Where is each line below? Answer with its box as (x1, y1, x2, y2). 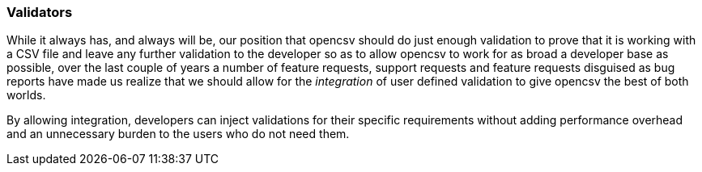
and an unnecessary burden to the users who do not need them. (6, 127, 350, 141)
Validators (6, 4, 73, 20)
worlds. (6, 88, 46, 103)
